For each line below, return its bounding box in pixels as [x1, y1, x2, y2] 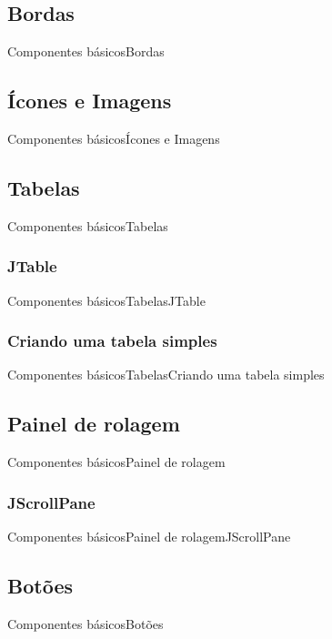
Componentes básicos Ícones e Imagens [7, 129, 220, 147]
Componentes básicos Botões [7, 614, 164, 633]
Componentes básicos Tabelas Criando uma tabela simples [7, 365, 325, 384]
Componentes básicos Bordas [7, 42, 165, 61]
